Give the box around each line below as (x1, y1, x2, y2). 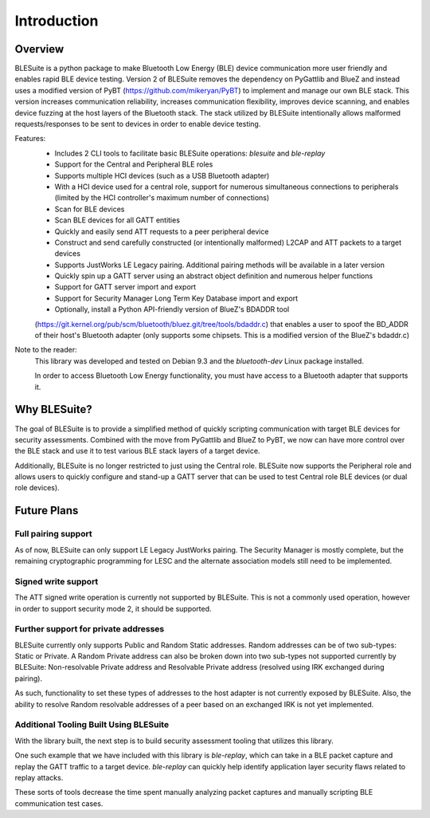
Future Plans (14, 504, 79, 517)
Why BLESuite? (14, 403, 92, 416)
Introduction (14, 12, 99, 29)
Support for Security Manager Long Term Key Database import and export (54, 293, 299, 303)
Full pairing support (14, 529, 92, 540)
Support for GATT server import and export (54, 282, 197, 292)
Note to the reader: (14, 345, 77, 355)
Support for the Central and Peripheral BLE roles (54, 159, 213, 169)
